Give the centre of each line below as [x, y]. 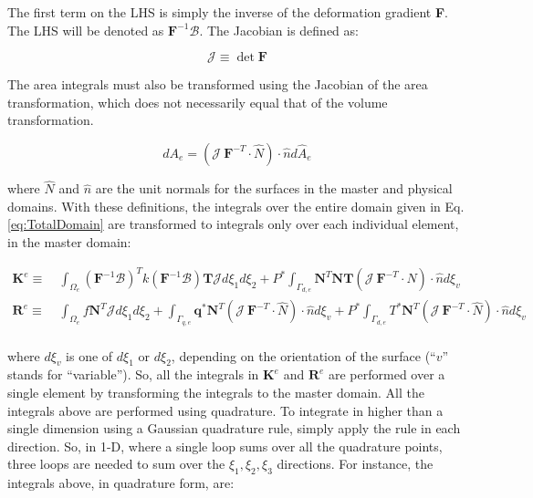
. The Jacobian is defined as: [279, 30]
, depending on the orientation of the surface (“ [303, 355]
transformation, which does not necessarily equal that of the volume [198, 102]
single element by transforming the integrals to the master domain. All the [216, 392]
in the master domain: [69, 241]
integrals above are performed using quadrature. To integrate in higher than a [225, 410]
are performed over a [387, 374]
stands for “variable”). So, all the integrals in [133, 374]
